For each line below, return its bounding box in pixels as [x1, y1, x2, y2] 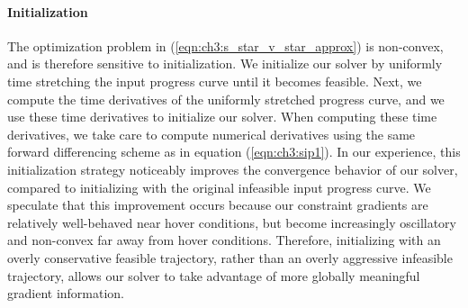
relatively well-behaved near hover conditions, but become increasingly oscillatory [7, 213, 456, 231]
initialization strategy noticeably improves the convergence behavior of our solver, [7, 159, 458, 178]
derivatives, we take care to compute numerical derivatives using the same [7, 124, 416, 143]
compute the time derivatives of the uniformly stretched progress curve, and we [7, 89, 445, 108]
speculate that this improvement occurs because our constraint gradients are [7, 195, 428, 214]
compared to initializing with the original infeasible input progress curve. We [7, 177, 431, 196]
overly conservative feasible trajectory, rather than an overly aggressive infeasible [7, 248, 453, 267]
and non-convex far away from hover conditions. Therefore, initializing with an [7, 231, 441, 249]
